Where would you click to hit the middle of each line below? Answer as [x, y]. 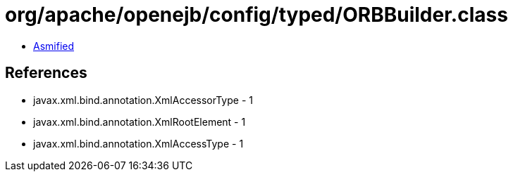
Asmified [54, 46]
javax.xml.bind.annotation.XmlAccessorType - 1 [143, 100]
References [46, 73]
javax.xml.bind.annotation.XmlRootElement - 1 [140, 122]
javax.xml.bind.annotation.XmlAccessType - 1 [138, 143]
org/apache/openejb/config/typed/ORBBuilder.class [256, 15]
